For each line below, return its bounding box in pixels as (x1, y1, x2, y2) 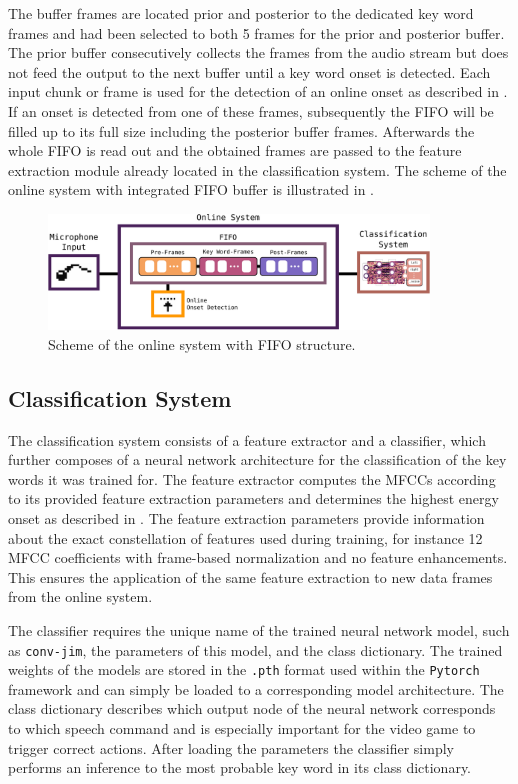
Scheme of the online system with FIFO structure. (48, 333, 356, 354)
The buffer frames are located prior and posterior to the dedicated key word (8, 3, 474, 23)
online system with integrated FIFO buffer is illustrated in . (8, 179, 374, 200)
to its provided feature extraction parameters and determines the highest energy (8, 488, 499, 509)
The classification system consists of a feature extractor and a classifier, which (8, 429, 486, 450)
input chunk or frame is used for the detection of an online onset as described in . (8, 81, 508, 102)
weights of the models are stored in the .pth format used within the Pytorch (8, 659, 480, 680)
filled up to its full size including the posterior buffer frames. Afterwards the (8, 120, 475, 141)
